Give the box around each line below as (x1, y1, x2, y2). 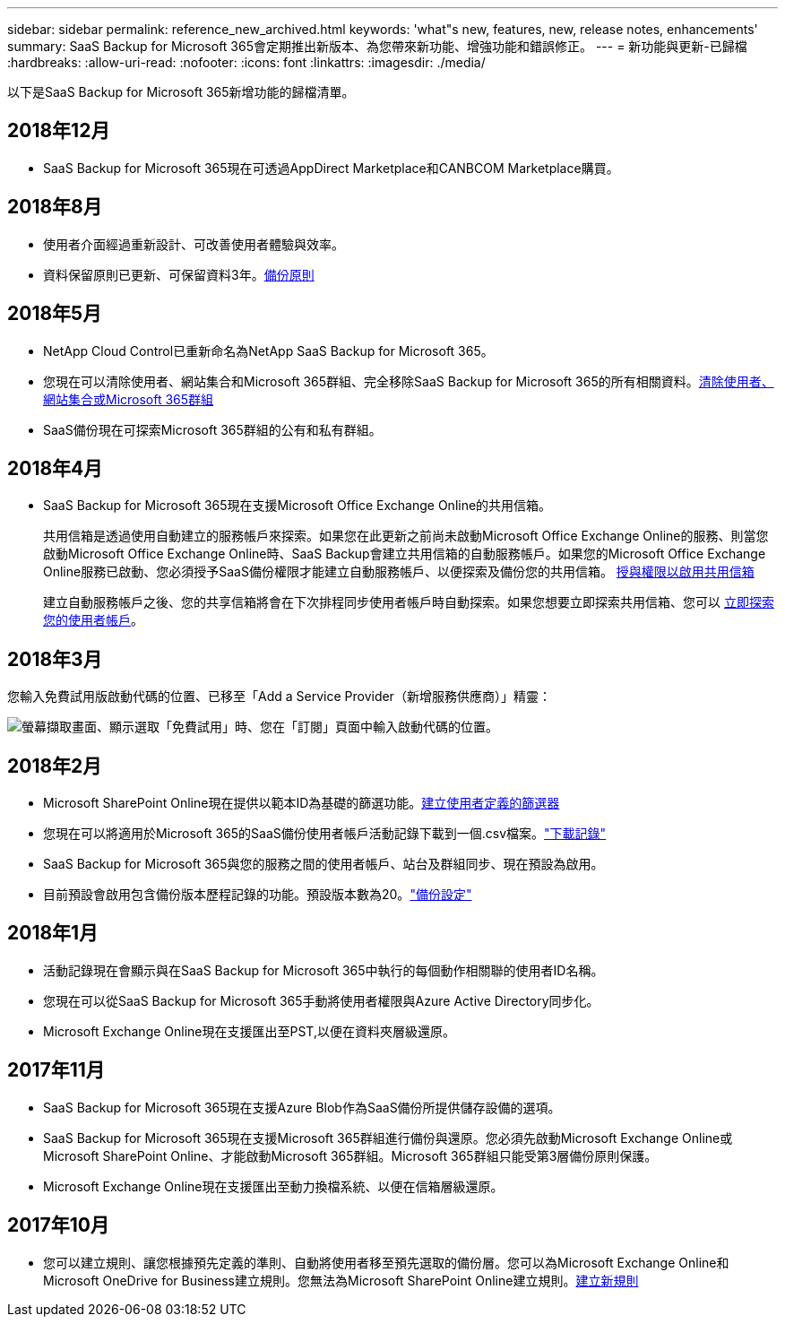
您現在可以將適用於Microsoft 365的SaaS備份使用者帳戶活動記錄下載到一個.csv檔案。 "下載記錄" (43, 826, 607, 842)
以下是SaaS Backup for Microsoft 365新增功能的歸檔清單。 (7, 84, 355, 100)
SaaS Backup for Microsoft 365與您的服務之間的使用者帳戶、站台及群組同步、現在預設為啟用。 (43, 856, 604, 872)
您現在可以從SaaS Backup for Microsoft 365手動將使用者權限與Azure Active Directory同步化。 (43, 992, 600, 1008)
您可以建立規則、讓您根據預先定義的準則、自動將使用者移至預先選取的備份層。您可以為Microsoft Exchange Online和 (43, 1254, 729, 1270)
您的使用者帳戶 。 (43, 612, 143, 628)
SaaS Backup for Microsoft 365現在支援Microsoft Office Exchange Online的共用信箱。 (43, 498, 552, 514)
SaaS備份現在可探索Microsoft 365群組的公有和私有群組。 (43, 421, 382, 437)
